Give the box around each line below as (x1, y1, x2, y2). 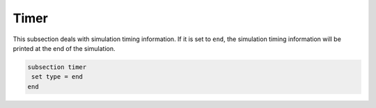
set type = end (31, 73, 84, 81)
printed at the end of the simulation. (13, 44, 116, 52)
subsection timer (27, 63, 87, 71)
